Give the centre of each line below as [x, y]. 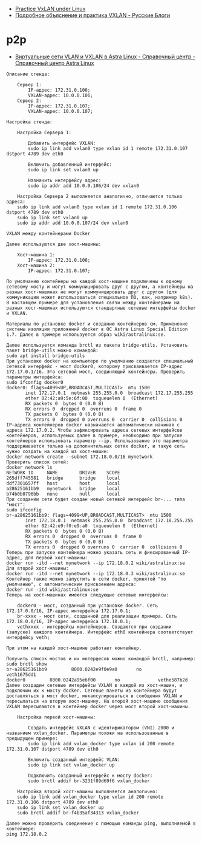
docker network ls [29, 467]
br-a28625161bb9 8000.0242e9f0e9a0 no [74, 669]
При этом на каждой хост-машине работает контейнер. [74, 648]
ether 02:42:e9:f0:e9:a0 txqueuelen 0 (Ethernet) [92, 526]
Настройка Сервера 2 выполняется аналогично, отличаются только [100, 196]
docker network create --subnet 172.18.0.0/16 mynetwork [80, 457]
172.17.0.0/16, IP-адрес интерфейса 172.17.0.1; [69, 611]
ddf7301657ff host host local [63, 483]
